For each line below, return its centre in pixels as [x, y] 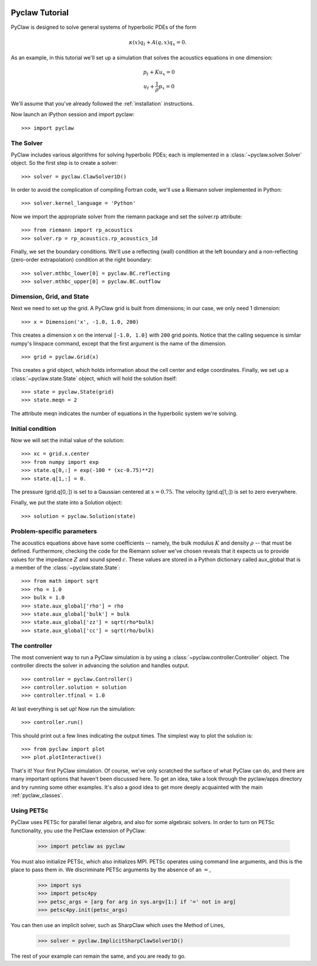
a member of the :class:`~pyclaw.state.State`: [65, 567]
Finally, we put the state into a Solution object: [67, 503]
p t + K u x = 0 [159, 73]
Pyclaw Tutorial [40, 13]
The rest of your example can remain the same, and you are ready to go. [98, 956]
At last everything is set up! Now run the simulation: [73, 709]
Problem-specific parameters [54, 531]
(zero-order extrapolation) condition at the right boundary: [81, 260]
